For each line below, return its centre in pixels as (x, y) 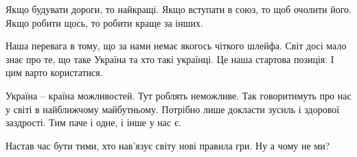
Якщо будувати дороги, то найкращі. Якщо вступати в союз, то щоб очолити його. (178, 9)
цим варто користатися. (54, 72)
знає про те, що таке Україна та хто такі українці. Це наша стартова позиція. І (170, 59)
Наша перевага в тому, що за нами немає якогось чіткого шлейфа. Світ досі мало (176, 46)
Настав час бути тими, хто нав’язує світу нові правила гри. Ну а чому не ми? (168, 145)
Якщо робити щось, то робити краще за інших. (104, 22)
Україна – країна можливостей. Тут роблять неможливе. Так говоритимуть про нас (178, 95)
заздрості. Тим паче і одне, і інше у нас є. (93, 122)
